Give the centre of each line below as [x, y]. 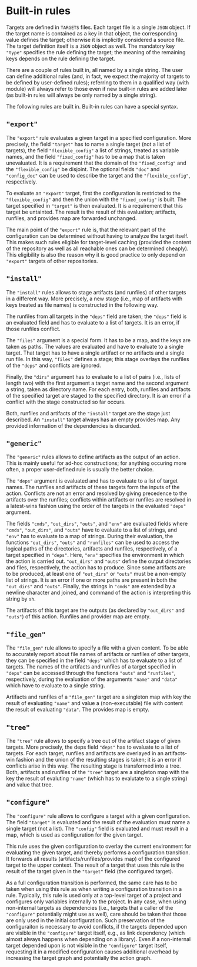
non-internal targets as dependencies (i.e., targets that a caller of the [90, 907]
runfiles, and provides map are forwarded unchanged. [71, 218]
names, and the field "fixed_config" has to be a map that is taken [86, 156]
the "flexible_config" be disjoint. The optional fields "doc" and [83, 169]
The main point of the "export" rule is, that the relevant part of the [86, 230]
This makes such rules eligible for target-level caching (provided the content [98, 242]
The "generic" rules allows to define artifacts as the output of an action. [93, 457]
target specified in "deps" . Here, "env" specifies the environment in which [95, 555]
